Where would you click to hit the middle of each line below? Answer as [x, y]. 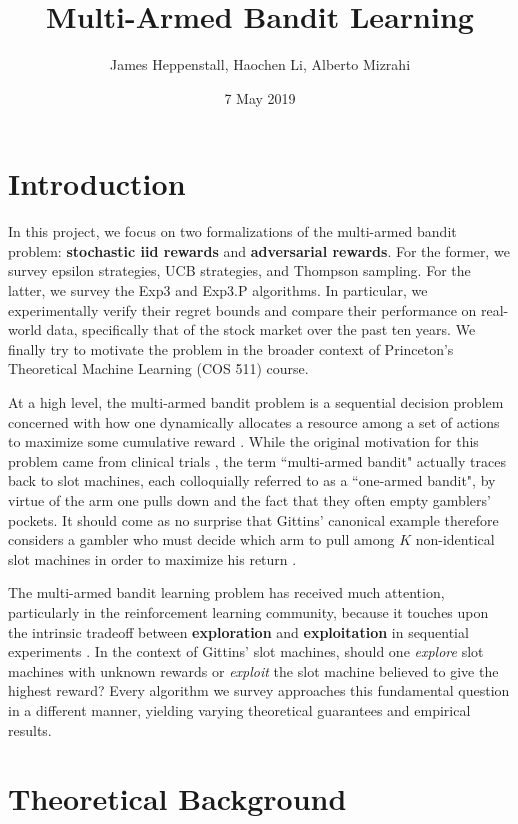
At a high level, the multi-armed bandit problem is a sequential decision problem [256, 402]
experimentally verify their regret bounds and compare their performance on [242, 309]
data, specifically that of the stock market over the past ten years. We [261, 329]
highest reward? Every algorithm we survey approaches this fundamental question [259, 690]
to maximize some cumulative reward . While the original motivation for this [243, 441]
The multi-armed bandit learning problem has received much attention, [226, 592]
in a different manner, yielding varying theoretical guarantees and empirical [239, 709]
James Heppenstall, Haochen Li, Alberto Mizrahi [260, 64]
